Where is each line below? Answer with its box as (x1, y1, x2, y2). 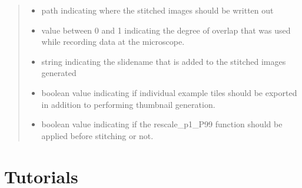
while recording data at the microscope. (41, 35, 185, 48)
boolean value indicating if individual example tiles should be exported (41, 86, 297, 98)
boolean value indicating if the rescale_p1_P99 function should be (41, 118, 283, 130)
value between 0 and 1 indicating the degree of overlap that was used (41, 24, 291, 36)
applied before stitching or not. (41, 129, 154, 141)
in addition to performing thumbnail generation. (41, 98, 215, 110)
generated (41, 67, 77, 79)
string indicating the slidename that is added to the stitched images (41, 55, 286, 67)
